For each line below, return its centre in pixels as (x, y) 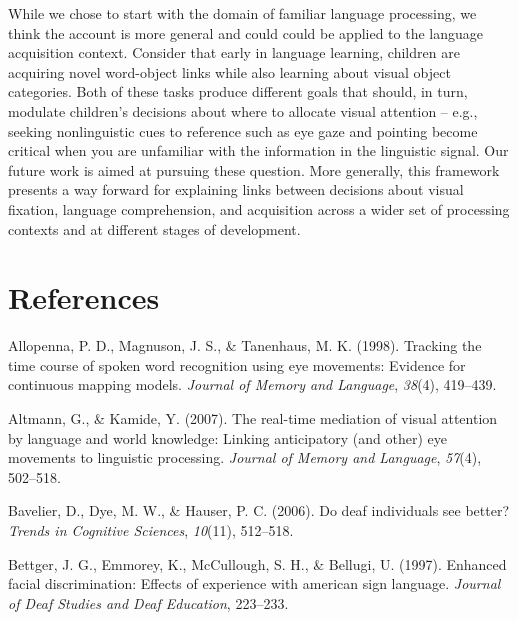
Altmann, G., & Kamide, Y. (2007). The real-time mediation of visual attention (253, 418)
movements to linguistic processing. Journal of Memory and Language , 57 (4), (245, 457)
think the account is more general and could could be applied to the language (246, 32)
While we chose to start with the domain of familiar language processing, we (242, 13)
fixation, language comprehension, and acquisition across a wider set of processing (259, 208)
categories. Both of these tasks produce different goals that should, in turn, (238, 91)
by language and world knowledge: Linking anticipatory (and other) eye (228, 437)
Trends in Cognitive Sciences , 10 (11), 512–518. (151, 530)
